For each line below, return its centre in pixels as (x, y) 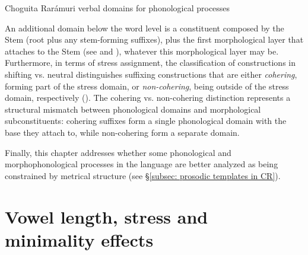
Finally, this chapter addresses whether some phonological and (118, 152)
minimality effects (79, 239)
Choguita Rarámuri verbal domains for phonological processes (118, 8)
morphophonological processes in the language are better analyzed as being (142, 164)
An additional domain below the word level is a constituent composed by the (145, 28)
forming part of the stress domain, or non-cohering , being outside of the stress (147, 86)
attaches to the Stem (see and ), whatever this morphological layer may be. (142, 51)
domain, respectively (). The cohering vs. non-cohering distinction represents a (148, 98)
